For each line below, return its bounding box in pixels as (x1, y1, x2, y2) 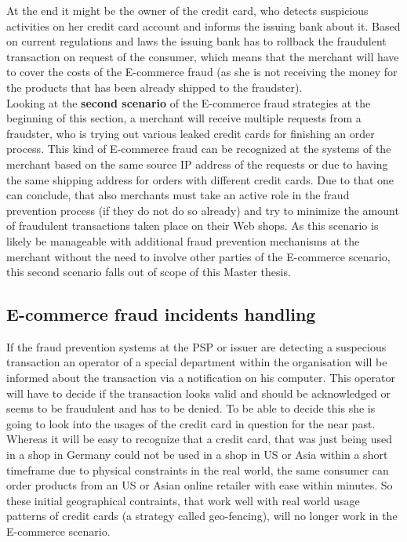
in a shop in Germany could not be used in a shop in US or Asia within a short (6, 446, 388, 463)
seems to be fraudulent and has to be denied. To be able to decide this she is (6, 400, 376, 417)
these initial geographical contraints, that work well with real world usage (6, 492, 360, 508)
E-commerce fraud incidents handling (6, 302, 316, 326)
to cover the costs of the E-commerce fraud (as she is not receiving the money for (6, 64, 398, 80)
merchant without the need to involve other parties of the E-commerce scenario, (6, 248, 391, 264)
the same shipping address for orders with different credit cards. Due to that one (6, 171, 394, 187)
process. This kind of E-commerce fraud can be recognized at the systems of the (6, 140, 391, 157)
